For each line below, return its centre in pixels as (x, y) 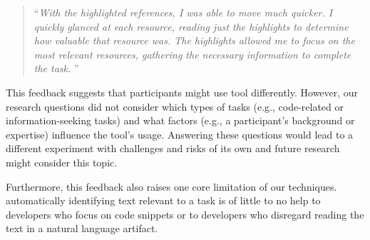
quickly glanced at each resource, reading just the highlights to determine (191, 26)
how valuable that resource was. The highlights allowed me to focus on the (194, 40)
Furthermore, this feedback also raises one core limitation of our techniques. (171, 186)
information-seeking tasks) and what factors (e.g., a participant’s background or (180, 120)
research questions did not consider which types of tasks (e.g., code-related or (175, 106)
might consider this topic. (62, 162)
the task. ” (56, 68)
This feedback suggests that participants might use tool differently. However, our (182, 92)
